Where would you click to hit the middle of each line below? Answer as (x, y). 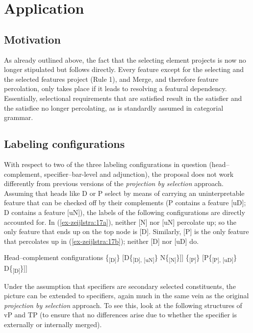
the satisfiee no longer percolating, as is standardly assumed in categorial (114, 107)
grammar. (19, 117)
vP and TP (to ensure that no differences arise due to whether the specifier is (120, 315)
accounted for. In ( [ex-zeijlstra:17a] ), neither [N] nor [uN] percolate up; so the (120, 222)
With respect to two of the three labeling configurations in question (105, 164)
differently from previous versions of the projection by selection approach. (114, 183)
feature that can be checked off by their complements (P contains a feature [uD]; (125, 202)
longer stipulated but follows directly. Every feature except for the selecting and (124, 69)
